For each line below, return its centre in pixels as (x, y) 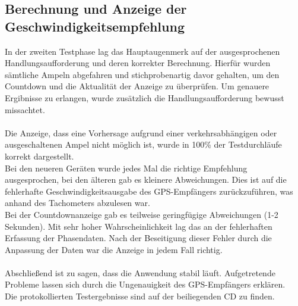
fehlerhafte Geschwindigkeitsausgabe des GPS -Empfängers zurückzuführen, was (149, 191)
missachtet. (25, 109)
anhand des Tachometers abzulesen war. (77, 203)
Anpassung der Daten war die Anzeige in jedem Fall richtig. (114, 249)
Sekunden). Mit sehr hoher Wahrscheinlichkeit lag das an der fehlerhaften (139, 226)
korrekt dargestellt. (39, 156)
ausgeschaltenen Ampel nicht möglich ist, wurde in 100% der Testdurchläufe (143, 144)
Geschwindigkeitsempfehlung (95, 26)
